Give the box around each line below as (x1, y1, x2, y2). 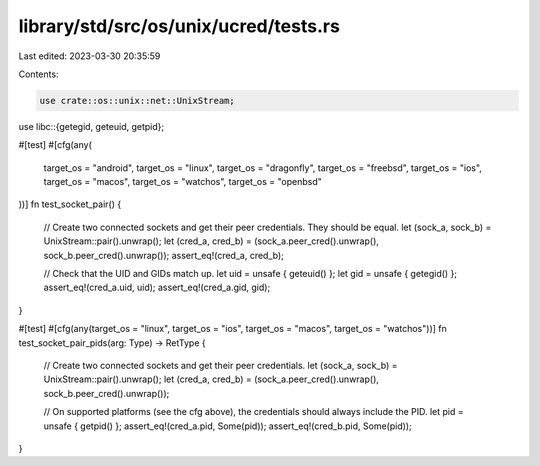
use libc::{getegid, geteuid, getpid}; (18, 120, 165, 132)
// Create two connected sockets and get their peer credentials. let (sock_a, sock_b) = (43, 359, 398, 371)
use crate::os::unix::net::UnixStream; (39, 95, 235, 106)
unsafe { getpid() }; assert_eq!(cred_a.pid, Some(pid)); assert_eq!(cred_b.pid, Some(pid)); (43, 420, 412, 432)
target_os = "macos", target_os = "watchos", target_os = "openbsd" (43, 176, 322, 188)
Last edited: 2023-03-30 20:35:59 (18, 50, 161, 62)
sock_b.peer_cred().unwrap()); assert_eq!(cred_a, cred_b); (43, 249, 285, 261)
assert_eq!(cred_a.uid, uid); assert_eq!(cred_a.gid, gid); (43, 281, 271, 294)
